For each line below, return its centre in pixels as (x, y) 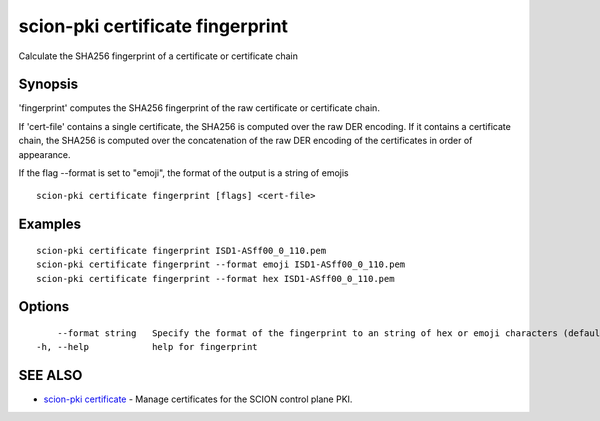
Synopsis (48, 84)
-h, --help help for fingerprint (147, 347)
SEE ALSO (50, 375)
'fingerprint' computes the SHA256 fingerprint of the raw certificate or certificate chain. (199, 108)
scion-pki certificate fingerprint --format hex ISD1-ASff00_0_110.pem (215, 278)
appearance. (44, 154)
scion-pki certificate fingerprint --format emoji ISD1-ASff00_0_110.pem (221, 264)
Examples (50, 224)
